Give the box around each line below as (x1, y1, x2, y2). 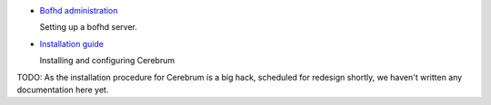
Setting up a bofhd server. (39, 22, 138, 33)
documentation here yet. (16, 84, 109, 95)
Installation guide (39, 38, 105, 49)
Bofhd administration (39, 5, 118, 15)
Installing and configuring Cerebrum (39, 55, 175, 66)
